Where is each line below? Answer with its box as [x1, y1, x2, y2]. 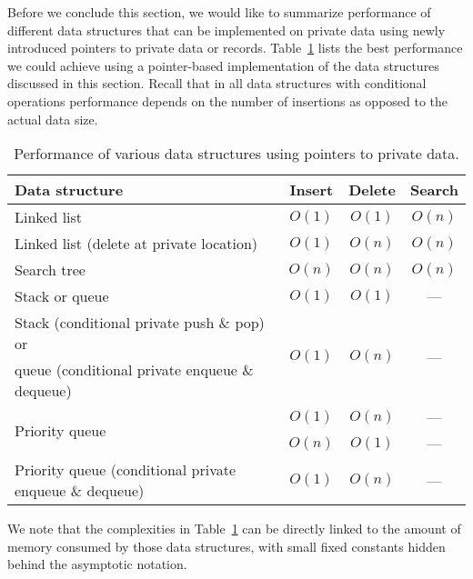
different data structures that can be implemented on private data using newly [7, 20, 446, 39]
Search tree [15, 259, 86, 281]
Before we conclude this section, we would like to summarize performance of [7, 3, 431, 21]
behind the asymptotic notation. [7, 554, 187, 574]
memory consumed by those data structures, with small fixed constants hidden [7, 536, 446, 555]
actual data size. [7, 109, 98, 128]
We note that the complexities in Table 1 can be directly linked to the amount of [7, 519, 461, 538]
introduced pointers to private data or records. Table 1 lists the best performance [7, 38, 463, 57]
